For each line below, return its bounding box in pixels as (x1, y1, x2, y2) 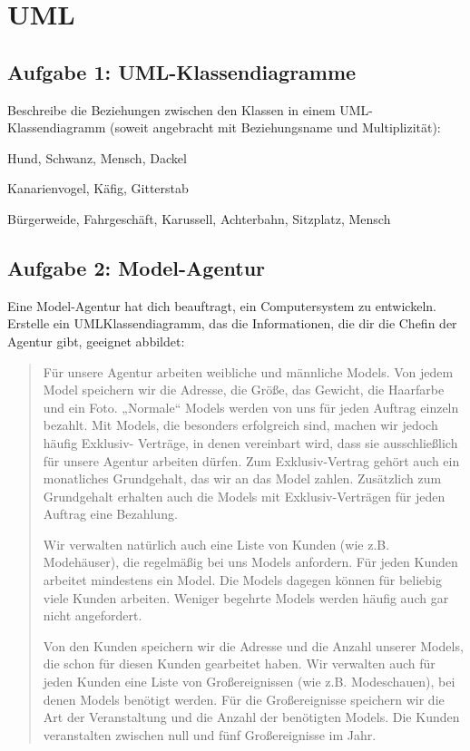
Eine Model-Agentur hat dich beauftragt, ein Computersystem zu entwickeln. (7, 296, 436, 315)
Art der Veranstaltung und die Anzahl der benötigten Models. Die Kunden (43, 707, 460, 727)
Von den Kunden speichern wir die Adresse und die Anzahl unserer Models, (43, 636, 464, 655)
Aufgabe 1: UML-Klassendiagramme (7, 57, 357, 85)
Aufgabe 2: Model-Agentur (7, 253, 266, 281)
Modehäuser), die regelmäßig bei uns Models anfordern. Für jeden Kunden (43, 552, 458, 571)
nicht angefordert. (43, 606, 142, 625)
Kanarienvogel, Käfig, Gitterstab (7, 179, 189, 198)
